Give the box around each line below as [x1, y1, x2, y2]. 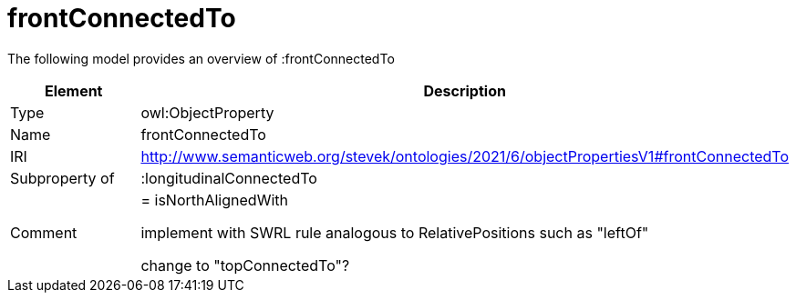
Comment [10, 223, 78, 242]
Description [423, 81, 506, 100]
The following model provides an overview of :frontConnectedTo [7, 50, 395, 66]
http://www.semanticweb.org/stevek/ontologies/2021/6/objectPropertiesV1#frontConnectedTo [140, 146, 789, 165]
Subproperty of [10, 168, 115, 187]
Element [44, 81, 103, 100]
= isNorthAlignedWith [140, 190, 288, 209]
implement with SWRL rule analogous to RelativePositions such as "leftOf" [140, 223, 649, 242]
